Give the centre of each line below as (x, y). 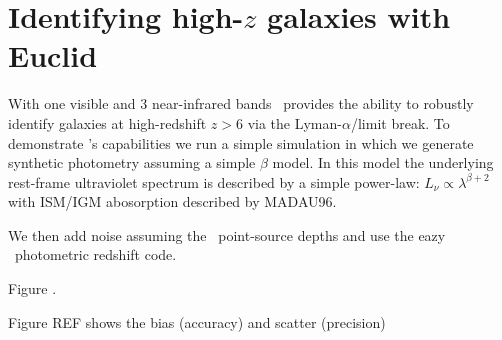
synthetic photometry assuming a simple (132, 162)
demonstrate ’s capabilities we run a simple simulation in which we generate (241, 142)
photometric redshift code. (95, 254)
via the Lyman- (294, 122)
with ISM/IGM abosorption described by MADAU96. (172, 201)
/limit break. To (400, 122)
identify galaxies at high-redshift (107, 122)
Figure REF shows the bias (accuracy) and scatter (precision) (197, 321)
